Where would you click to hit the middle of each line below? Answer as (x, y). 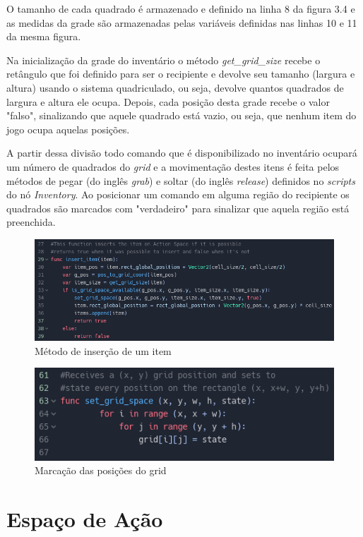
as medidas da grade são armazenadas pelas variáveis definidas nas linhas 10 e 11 (182, 22)
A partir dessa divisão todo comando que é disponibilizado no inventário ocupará (182, 153)
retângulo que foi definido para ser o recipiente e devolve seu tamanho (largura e (181, 74)
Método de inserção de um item (103, 350)
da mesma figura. (44, 36)
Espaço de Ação (85, 519)
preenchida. (31, 222)
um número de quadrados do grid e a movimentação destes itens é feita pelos (173, 166)
